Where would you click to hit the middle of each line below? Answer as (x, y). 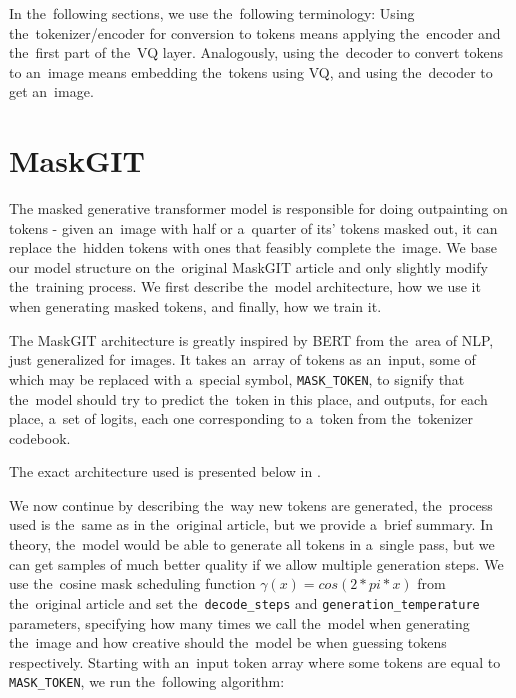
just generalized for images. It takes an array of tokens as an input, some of (242, 359)
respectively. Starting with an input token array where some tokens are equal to (255, 661)
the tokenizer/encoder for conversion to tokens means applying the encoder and (255, 32)
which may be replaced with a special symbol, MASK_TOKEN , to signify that (237, 378)
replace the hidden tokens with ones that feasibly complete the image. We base (253, 247)
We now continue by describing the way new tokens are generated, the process (251, 504)
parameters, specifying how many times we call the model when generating (239, 622)
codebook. (40, 437)
